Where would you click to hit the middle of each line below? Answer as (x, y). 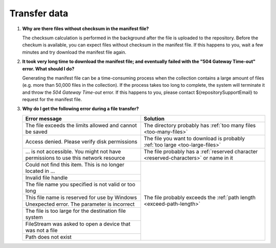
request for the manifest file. (52, 100)
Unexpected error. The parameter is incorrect (80, 204)
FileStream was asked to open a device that (78, 224)
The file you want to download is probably (194, 138)
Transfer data (39, 13)
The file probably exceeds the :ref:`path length (200, 197)
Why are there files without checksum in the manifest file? (86, 29)
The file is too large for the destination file (76, 211)
